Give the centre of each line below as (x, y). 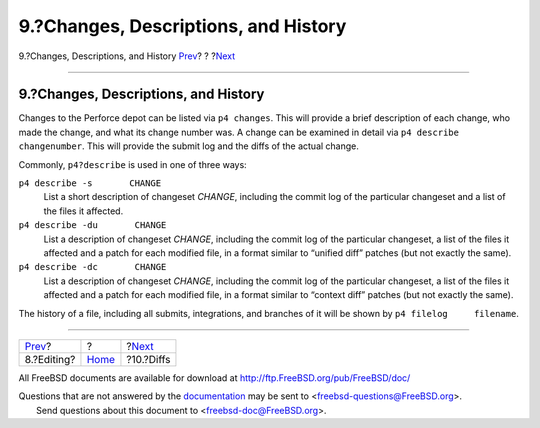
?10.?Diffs (148, 359)
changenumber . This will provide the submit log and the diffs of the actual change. (189, 146)
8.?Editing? (50, 359)
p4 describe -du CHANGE (92, 225)
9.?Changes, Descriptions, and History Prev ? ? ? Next (127, 56)
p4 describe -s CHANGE (90, 183)
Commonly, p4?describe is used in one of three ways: (132, 164)
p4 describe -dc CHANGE (92, 267)
